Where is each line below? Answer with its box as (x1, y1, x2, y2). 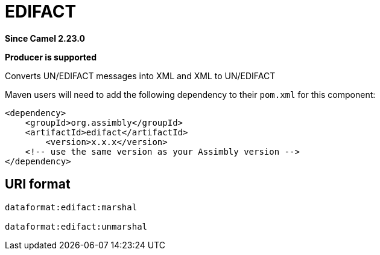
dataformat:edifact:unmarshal (5, 221, 148, 231)
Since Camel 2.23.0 (5, 33, 86, 44)
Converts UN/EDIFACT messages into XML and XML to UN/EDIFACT (5, 70, 276, 81)
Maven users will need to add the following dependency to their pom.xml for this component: (5, 89, 376, 100)
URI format (5, 176, 71, 192)
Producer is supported (5, 51, 97, 62)
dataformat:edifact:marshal (5, 202, 138, 212)
